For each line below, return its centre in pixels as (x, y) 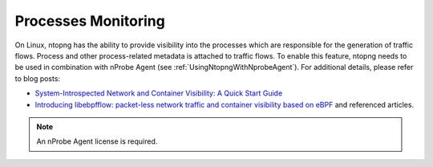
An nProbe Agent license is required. (97, 141)
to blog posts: (37, 78)
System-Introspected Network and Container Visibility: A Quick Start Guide (159, 93)
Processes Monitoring (90, 21)
